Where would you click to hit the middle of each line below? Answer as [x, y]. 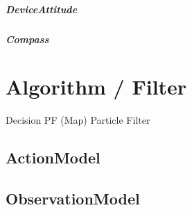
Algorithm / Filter [96, 87]
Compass [27, 39]
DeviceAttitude [42, 9]
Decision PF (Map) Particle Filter [78, 120]
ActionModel [53, 157]
